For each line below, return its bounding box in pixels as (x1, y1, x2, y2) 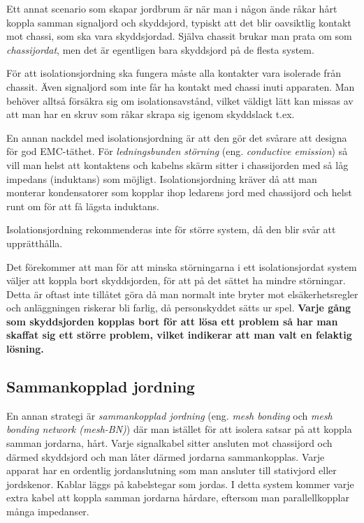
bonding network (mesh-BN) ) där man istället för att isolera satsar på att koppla (6, 422, 352, 436)
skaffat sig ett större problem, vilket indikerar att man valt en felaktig (6, 327, 352, 342)
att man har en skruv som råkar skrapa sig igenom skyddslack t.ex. (6, 107, 295, 121)
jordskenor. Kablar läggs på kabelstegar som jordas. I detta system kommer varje (6, 476, 354, 491)
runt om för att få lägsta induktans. (6, 198, 159, 213)
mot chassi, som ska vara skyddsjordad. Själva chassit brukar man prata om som (6, 29, 352, 43)
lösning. (6, 341, 44, 356)
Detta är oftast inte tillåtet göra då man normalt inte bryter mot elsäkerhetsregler (6, 286, 358, 301)
